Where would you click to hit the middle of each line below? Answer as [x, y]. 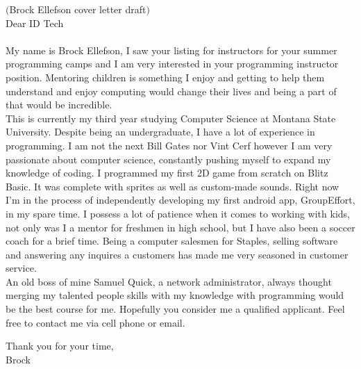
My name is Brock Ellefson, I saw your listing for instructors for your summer [171, 50]
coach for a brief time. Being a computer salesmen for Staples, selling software [172, 241]
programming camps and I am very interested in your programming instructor [172, 64]
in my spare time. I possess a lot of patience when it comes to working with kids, [178, 213]
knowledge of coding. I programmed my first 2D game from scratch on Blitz [167, 173]
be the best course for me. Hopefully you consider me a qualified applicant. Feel [175, 309]
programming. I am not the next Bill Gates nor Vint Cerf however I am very [169, 145]
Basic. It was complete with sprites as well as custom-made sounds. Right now [173, 186]
